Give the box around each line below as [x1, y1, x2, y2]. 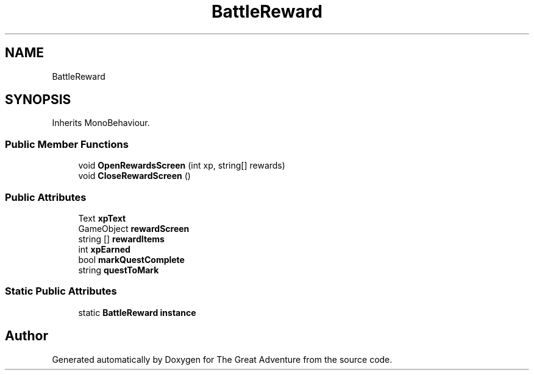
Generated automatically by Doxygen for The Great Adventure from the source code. [52, 354, 393, 365]
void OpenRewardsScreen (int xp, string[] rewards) [78, 160, 285, 171]
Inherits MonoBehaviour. [52, 117, 150, 128]
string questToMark [78, 264, 159, 275]
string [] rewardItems [78, 233, 165, 244]
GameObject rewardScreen [78, 223, 190, 234]
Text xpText [78, 212, 126, 223]
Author [5, 328, 48, 344]
